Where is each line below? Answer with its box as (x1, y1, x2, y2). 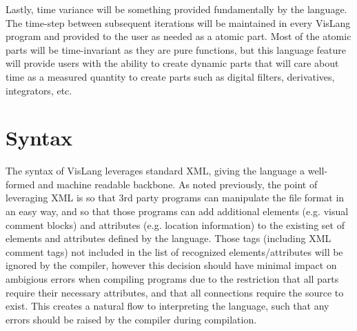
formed (6, 177, 35, 191)
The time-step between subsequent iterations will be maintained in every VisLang (6, 15, 351, 30)
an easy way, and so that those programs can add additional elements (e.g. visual (6, 204, 349, 219)
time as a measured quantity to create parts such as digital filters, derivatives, (6, 69, 335, 83)
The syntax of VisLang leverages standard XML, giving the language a (6, 163, 305, 178)
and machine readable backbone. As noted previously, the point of (38, 177, 318, 191)
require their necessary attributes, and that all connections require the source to (6, 285, 344, 299)
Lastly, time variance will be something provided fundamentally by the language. (6, 2, 347, 16)
